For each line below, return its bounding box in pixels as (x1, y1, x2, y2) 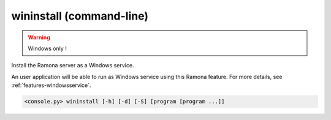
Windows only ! (28, 45, 67, 52)
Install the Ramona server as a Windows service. (11, 62, 134, 69)
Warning (28, 34, 50, 41)
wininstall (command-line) (11, 9, 149, 23)
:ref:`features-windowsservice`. (11, 81, 91, 89)
